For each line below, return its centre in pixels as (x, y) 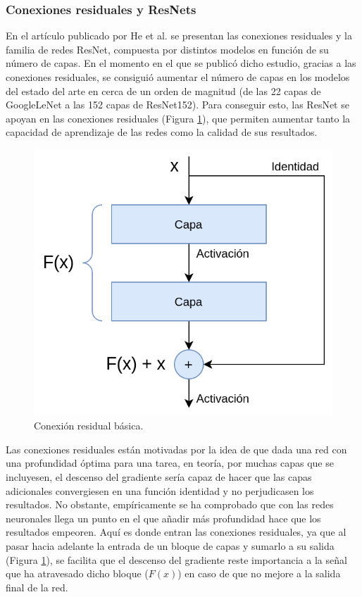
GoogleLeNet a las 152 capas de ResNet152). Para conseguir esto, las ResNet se (177, 105)
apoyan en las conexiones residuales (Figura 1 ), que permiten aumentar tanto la (178, 118)
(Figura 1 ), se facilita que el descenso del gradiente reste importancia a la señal (176, 559)
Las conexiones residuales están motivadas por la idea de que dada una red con (176, 449)
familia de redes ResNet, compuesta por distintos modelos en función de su (167, 49)
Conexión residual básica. (89, 426)
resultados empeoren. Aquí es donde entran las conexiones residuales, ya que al (176, 532)
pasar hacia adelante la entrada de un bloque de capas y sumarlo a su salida (170, 546)
